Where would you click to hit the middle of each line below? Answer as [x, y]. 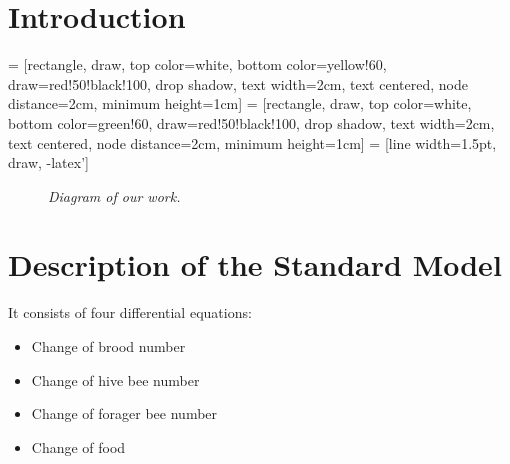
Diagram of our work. [114, 195]
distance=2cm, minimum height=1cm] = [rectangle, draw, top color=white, [240, 103]
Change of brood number [108, 346]
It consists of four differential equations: [130, 312]
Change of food [78, 446]
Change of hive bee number [115, 379]
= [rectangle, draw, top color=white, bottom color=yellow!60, [197, 64]
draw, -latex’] [48, 162]
